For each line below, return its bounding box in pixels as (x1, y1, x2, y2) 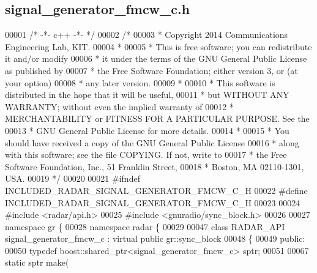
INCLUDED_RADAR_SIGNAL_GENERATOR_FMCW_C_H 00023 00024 (5, 196, 300, 209)
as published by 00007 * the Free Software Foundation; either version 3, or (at (5, 64, 298, 77)
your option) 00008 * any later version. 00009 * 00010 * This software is (5, 76, 275, 89)
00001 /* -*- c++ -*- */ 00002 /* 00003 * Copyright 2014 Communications (5, 28, 288, 41)
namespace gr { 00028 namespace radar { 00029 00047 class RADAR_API (5, 220, 285, 233)
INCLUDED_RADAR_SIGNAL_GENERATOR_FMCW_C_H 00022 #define (5, 184, 308, 196)
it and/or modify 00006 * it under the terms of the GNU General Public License (5, 52, 307, 65)
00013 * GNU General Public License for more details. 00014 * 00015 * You (5, 124, 289, 136)
